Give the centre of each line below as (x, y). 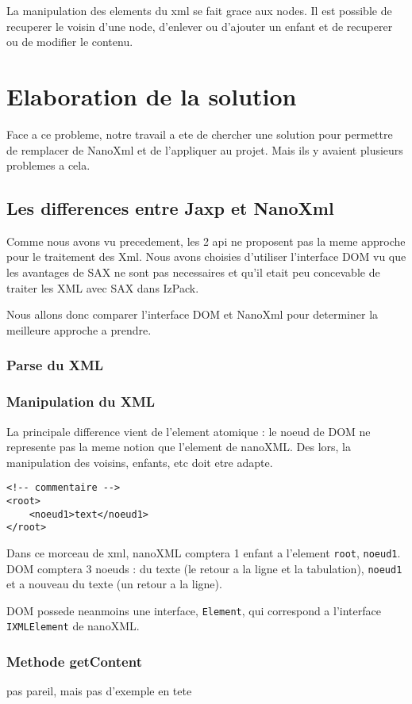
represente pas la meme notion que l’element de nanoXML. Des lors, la (179, 447)
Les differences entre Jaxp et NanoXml (170, 208)
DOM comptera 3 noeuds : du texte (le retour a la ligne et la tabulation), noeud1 (204, 568)
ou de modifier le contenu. (70, 42)
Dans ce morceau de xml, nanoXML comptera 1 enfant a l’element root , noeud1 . (204, 552)
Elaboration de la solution (152, 96)
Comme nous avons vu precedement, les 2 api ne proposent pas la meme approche (206, 241)
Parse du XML (55, 365)
